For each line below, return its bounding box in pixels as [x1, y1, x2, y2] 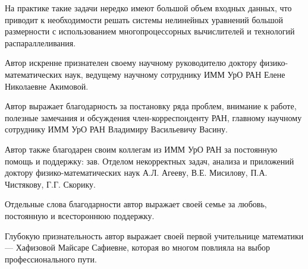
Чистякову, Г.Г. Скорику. [5, 178, 96, 190]
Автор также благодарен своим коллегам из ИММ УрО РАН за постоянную [5, 143, 278, 155]
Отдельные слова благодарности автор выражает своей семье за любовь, [5, 198, 267, 210]
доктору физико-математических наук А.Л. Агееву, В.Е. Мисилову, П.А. [5, 166, 268, 179]
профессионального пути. [5, 252, 97, 265]
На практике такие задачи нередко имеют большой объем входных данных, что [5, 2, 292, 14]
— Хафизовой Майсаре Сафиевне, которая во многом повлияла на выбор [5, 241, 271, 254]
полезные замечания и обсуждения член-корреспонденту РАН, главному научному [5, 111, 302, 124]
